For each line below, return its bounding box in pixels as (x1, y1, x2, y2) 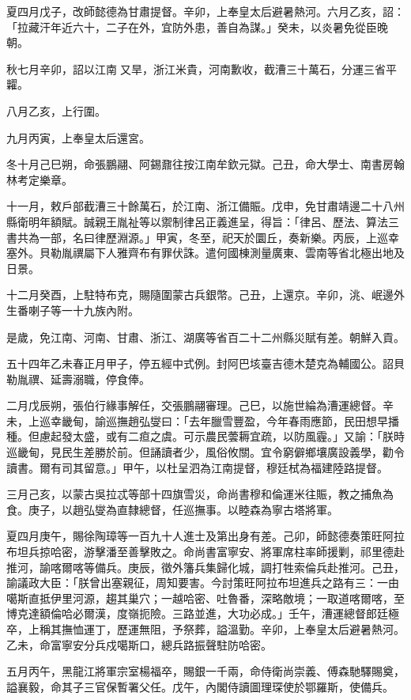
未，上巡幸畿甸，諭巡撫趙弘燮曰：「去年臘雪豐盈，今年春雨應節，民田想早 (6, 412, 388, 429)
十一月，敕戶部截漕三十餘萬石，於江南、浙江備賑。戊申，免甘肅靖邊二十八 (6, 198, 394, 214)
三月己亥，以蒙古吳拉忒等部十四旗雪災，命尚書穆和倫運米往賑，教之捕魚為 (6, 486, 394, 502)
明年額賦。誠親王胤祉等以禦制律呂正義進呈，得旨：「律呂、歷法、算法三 (28, 213, 399, 229)
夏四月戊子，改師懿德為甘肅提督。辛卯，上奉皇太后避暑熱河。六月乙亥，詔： (6, 3, 405, 19)
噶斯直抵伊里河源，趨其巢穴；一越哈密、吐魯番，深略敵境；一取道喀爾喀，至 (6, 589, 405, 606)
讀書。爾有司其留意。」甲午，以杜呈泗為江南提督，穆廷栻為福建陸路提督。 (6, 459, 388, 475)
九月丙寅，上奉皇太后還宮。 (6, 129, 150, 146)
